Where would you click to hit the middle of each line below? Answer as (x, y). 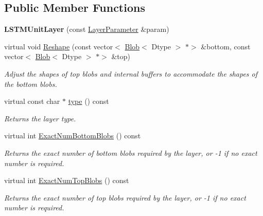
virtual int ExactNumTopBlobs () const (67, 180)
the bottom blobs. (31, 84)
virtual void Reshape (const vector (59, 46)
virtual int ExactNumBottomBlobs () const (73, 136)
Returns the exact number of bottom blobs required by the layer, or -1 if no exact (131, 152)
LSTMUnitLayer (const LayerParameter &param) (87, 29)
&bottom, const (226, 46)
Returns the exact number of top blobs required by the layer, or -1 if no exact (125, 197)
